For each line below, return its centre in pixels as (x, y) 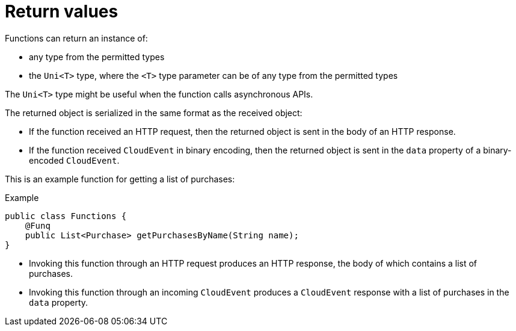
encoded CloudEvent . (74, 160)
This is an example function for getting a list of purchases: (120, 179)
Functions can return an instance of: (76, 38)
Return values (62, 11)
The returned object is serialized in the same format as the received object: (154, 113)
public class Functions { (66, 216)
